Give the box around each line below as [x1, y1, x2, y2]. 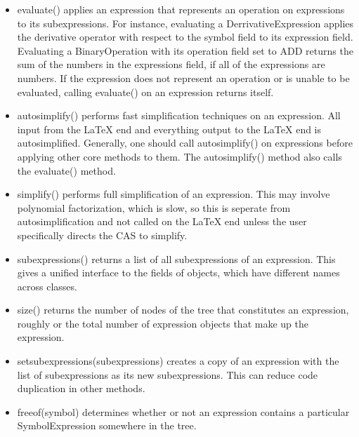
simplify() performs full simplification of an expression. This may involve [17, 187, 330, 201]
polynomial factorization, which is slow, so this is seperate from [17, 200, 291, 215]
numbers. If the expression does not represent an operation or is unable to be [17, 70, 350, 85]
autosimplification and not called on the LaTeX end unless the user [17, 214, 307, 229]
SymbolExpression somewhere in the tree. [17, 418, 197, 433]
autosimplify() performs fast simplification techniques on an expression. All [17, 108, 341, 123]
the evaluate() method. [17, 163, 116, 177]
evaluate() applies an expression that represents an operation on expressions [17, 2, 345, 16]
